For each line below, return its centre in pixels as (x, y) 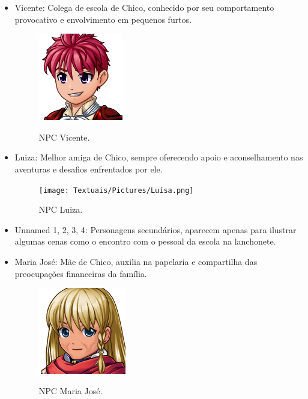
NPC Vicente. (64, 137)
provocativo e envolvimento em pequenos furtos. (103, 19)
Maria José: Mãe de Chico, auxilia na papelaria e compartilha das (136, 261)
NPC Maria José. (71, 390)
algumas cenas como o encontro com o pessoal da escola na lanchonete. (145, 241)
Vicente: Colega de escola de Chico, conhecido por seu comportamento (144, 7)
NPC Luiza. (61, 209)
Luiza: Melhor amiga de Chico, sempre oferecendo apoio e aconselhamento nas (159, 157)
